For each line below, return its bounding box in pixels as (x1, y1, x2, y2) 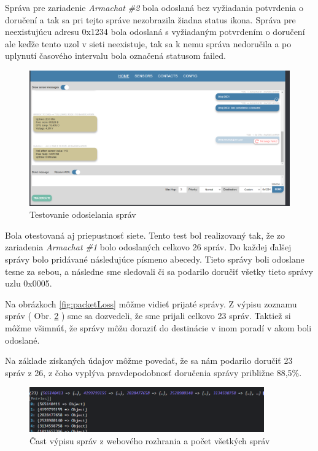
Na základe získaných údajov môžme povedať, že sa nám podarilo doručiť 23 (5, 354, 293, 367)
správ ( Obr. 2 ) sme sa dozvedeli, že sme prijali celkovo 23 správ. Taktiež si (5, 309, 291, 322)
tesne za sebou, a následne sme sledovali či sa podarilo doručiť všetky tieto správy (5, 264, 313, 277)
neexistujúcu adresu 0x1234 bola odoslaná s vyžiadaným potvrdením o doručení (5, 25, 305, 38)
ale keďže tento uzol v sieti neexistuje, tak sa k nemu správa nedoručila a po (5, 37, 292, 50)
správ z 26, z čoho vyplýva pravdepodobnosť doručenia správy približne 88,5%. (5, 366, 302, 379)
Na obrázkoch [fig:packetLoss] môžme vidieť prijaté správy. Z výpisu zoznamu (5, 297, 297, 310)
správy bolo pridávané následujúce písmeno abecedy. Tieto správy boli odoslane (5, 253, 304, 266)
